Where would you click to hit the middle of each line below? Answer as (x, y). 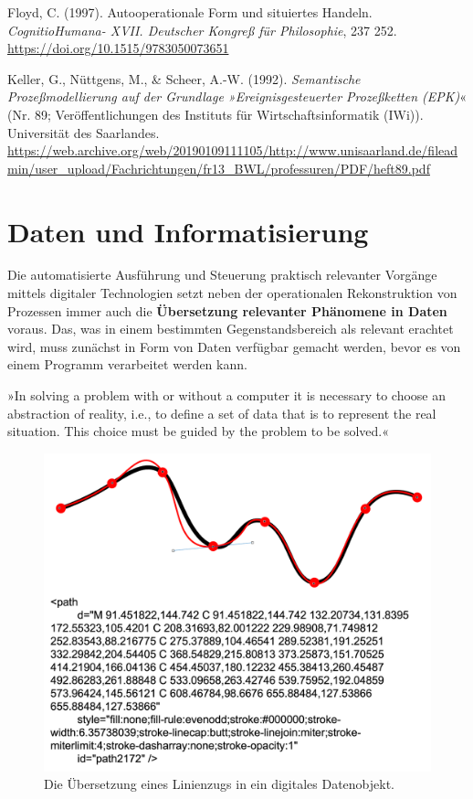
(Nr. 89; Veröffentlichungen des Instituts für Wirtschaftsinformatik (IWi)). (215, 114)
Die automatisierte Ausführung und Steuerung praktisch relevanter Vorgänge (222, 275)
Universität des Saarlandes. (84, 132)
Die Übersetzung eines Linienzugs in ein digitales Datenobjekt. (219, 784)
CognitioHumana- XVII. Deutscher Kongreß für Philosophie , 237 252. (202, 30)
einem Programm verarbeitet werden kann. (127, 364)
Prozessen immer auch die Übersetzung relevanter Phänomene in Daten (227, 310)
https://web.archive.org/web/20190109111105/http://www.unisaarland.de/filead (233, 150)
